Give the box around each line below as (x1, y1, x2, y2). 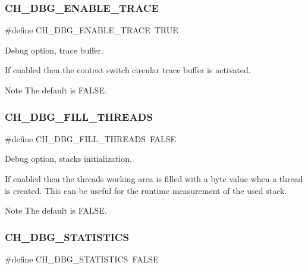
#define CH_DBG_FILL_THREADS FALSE (5, 132, 177, 145)
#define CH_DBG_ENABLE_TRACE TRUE (5, 24, 178, 36)
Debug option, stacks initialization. (5, 152, 132, 165)
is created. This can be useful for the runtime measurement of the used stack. (5, 184, 287, 196)
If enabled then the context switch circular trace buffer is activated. (5, 64, 251, 76)
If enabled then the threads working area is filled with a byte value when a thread (5, 173, 303, 184)
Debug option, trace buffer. (5, 43, 103, 56)
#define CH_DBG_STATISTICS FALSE (5, 253, 159, 265)
